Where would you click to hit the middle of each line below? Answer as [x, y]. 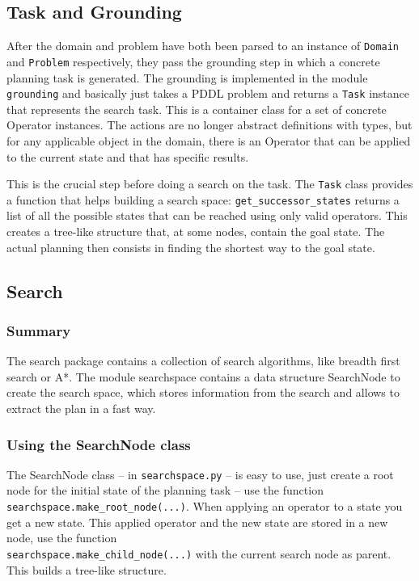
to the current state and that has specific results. [128, 156]
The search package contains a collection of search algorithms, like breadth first [203, 361]
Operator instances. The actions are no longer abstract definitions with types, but [209, 125]
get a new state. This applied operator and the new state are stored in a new [197, 522]
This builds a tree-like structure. [87, 569]
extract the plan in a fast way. [81, 408]
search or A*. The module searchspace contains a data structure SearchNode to [203, 376]
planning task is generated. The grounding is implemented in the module [187, 77]
